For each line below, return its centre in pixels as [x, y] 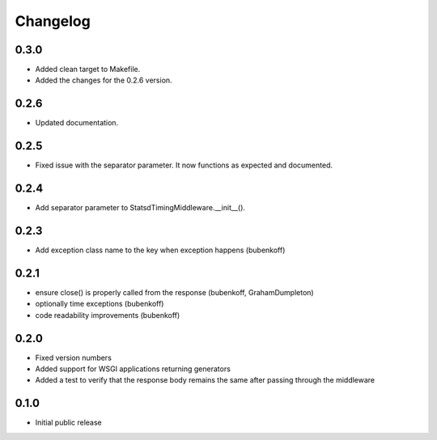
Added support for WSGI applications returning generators [133, 369]
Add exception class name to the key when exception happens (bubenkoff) [160, 250]
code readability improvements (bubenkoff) [108, 315]
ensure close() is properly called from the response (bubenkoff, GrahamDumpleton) [175, 292]
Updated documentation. [77, 123]
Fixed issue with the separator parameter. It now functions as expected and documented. [184, 165]
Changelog [53, 21]
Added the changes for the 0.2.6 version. [104, 80]
